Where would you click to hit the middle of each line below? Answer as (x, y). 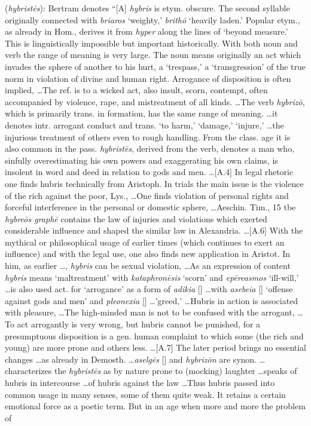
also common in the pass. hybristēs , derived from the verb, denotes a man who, (150, 148)
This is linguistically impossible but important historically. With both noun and (151, 43)
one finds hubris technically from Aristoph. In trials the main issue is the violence (154, 183)
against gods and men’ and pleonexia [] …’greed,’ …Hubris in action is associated (152, 300)
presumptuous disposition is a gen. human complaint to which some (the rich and (154, 335)
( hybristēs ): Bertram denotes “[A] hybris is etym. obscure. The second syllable (147, 8)
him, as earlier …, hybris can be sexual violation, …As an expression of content (148, 266)
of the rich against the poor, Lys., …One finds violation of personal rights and (147, 195)
